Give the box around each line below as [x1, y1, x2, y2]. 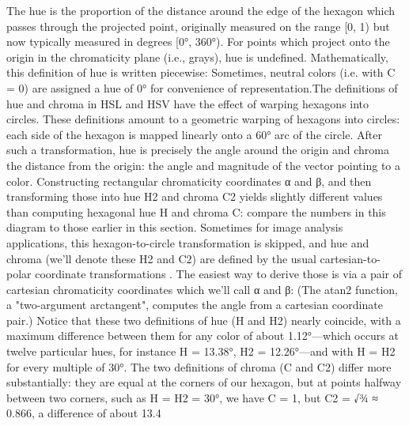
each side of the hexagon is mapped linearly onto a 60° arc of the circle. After [6, 126, 382, 142]
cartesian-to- [320, 250, 381, 266]
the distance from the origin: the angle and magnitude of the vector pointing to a [6, 156, 400, 173]
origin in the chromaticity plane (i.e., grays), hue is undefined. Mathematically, [6, 48, 388, 65]
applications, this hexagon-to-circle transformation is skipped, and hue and [6, 234, 369, 251]
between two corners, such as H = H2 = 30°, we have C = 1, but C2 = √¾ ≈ [6, 389, 378, 405]
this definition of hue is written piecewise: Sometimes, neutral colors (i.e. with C [6, 64, 396, 81]
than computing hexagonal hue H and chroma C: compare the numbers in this [6, 203, 386, 220]
